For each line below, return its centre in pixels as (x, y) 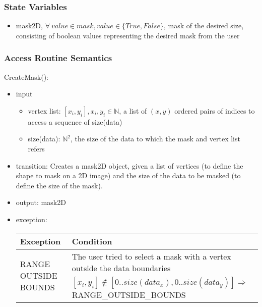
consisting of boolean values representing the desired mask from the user (128, 35)
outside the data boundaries (121, 268)
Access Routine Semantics (58, 58)
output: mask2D (41, 202)
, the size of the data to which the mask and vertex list (155, 139)
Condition (92, 241)
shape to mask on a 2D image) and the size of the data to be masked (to (128, 175)
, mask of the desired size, (204, 25)
